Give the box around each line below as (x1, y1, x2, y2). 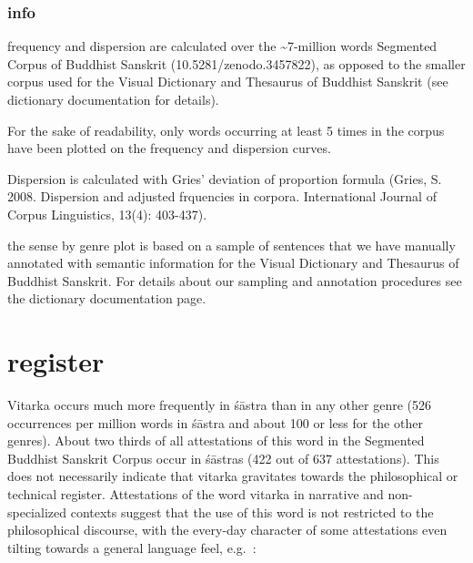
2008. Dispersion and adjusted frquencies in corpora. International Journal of (7, 187, 437, 206)
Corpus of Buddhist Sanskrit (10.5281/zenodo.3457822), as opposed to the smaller (7, 54, 466, 73)
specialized (7, 502, 67, 521)
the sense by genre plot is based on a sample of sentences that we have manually (7, 235, 456, 254)
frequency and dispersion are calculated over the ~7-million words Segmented (7, 36, 438, 56)
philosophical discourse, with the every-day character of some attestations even (7, 520, 448, 539)
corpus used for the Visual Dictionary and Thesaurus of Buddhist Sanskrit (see (7, 72, 448, 91)
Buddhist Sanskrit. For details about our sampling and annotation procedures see (7, 271, 462, 290)
